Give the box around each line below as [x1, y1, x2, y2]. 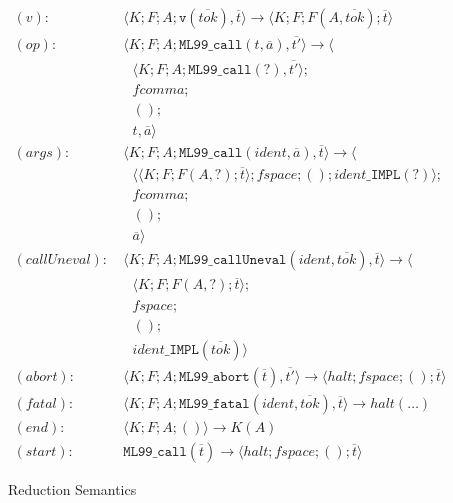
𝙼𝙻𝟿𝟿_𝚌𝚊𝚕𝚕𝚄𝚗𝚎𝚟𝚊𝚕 [178, 253, 287, 268]
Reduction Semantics [8, 478, 137, 499]
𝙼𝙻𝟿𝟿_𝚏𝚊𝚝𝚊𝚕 [178, 396, 250, 411]
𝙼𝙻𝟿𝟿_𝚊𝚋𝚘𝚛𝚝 [178, 369, 250, 384]
